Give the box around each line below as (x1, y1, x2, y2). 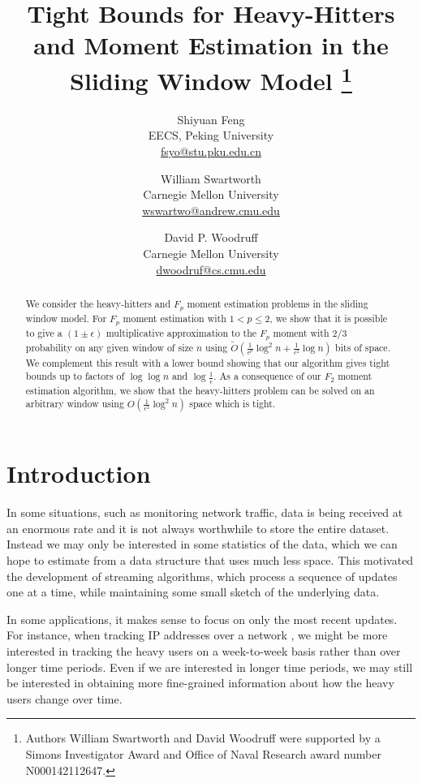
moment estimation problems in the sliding (187, 296, 368, 310)
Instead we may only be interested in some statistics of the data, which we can (6, 536, 398, 553)
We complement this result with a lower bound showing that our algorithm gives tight (25, 355, 390, 369)
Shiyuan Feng (177, 110, 245, 127)
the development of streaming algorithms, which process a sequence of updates (6, 567, 398, 584)
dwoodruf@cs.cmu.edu (156, 260, 266, 277)
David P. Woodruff (164, 229, 258, 246)
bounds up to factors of (25, 369, 125, 383)
